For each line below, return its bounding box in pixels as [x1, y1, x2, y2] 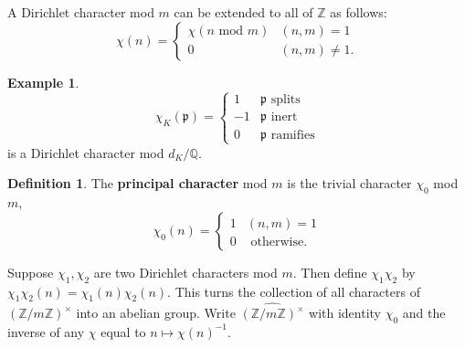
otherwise [250, 235, 304, 248]
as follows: [330, 3, 387, 21]
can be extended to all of [174, 3, 313, 21]
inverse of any [7, 322, 85, 341]
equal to [100, 322, 146, 341]
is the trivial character [287, 174, 412, 193]
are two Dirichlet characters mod [93, 262, 278, 281]
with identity [309, 303, 382, 322]
